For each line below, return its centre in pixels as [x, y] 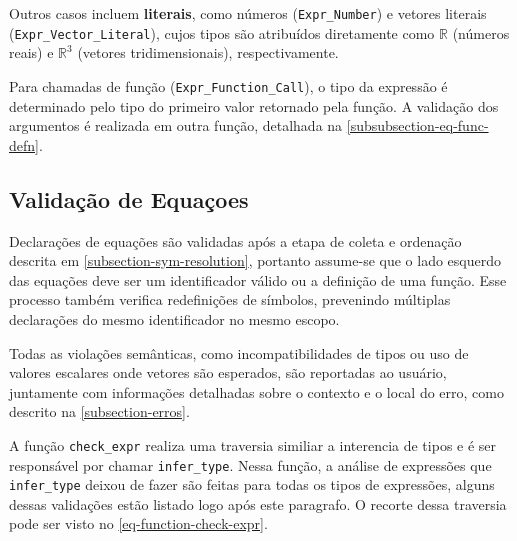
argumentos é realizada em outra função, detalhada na [176, 125]
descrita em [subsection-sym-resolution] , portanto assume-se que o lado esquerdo [255, 260]
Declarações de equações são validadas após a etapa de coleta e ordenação [235, 240]
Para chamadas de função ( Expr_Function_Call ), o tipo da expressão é [228, 85]
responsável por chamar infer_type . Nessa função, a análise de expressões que [250, 464]
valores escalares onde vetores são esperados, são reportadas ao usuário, [228, 372]
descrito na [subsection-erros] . [99, 411]
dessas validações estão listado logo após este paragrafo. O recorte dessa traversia [258, 503]
